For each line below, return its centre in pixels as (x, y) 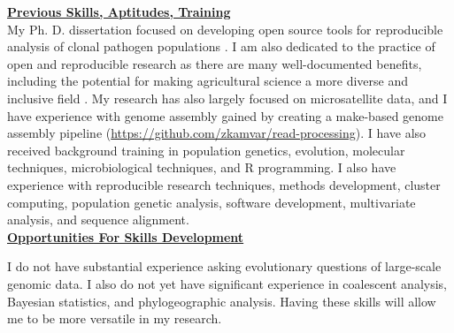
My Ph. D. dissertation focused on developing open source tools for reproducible (225, 29)
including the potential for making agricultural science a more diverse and (208, 81)
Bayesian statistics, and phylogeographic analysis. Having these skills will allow (222, 301)
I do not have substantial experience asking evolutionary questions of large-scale (224, 266)
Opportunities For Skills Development (126, 236)
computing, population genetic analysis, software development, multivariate (212, 202)
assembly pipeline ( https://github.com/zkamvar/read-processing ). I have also (217, 133)
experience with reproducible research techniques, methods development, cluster (224, 184)
